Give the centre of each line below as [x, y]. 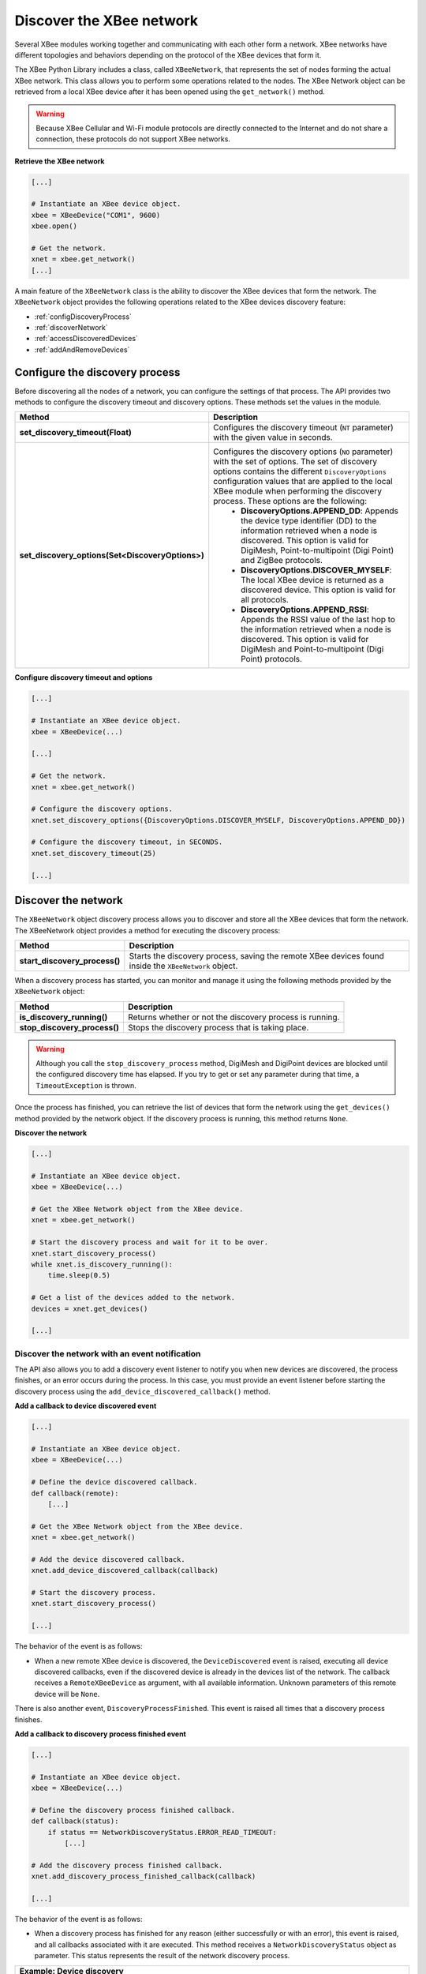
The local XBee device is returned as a [312, 580]
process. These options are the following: [290, 501]
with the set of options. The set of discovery [295, 462]
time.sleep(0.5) [79, 1276]
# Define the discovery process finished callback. [133, 1810]
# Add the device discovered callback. [108, 1559]
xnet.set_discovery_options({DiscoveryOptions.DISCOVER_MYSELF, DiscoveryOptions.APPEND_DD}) [219, 820]
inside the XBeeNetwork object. [183, 966]
